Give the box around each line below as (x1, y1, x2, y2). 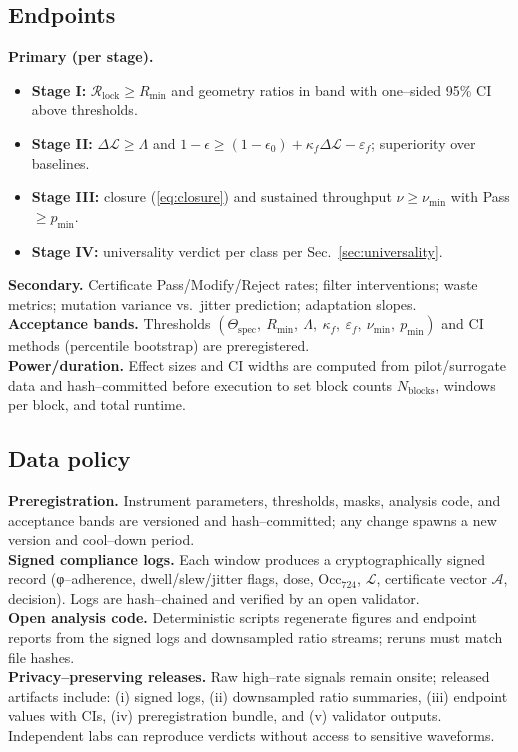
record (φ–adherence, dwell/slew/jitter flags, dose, (8, 568, 314, 589)
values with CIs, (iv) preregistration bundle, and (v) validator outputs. (8, 705, 442, 726)
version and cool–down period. (8, 529, 195, 550)
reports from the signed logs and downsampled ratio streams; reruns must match (8, 627, 503, 648)
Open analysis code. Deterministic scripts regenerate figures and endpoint (8, 607, 478, 628)
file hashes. (8, 646, 75, 667)
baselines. (31, 152, 90, 173)
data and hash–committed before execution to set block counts (8, 374, 393, 395)
